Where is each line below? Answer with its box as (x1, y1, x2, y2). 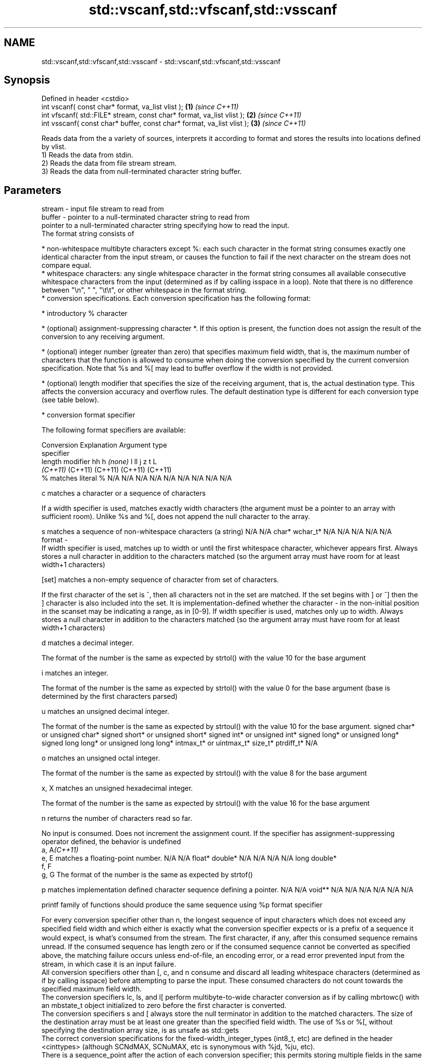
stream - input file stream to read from (41, 205, 164, 213)
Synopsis (4, 74, 50, 87)
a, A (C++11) (41, 846, 79, 854)
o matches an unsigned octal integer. (41, 754, 160, 763)
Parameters (4, 184, 61, 196)
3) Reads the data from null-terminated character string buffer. (41, 167, 242, 176)
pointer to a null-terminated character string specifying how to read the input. (41, 221, 289, 230)
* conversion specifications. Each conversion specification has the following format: (41, 294, 311, 303)
